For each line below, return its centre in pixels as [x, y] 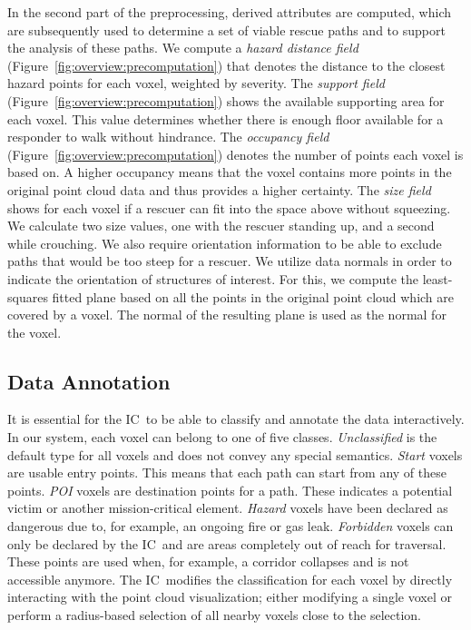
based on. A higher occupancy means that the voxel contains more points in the [230, 172]
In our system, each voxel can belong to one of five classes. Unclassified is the [222, 437]
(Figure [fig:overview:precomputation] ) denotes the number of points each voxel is [235, 154]
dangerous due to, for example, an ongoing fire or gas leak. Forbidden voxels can [231, 526]
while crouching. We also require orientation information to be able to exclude [225, 243]
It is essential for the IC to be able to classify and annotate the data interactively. [236, 419]
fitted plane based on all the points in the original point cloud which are [253, 296]
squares [28, 296]
